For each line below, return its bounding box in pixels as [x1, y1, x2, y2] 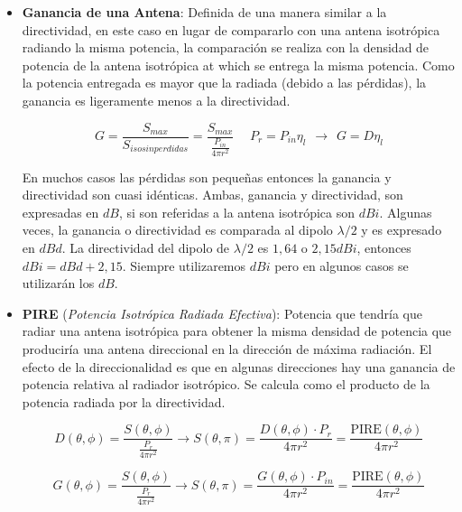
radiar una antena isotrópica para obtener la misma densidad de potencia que [22, 321, 452, 340]
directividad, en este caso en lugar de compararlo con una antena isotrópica [22, 20, 440, 39]
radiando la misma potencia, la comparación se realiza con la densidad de [22, 38, 430, 57]
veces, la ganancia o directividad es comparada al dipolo [22, 220, 333, 239]
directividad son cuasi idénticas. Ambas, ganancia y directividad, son [22, 185, 403, 204]
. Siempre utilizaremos [122, 256, 246, 275]
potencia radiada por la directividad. [22, 392, 226, 411]
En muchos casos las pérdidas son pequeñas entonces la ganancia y [22, 167, 392, 186]
